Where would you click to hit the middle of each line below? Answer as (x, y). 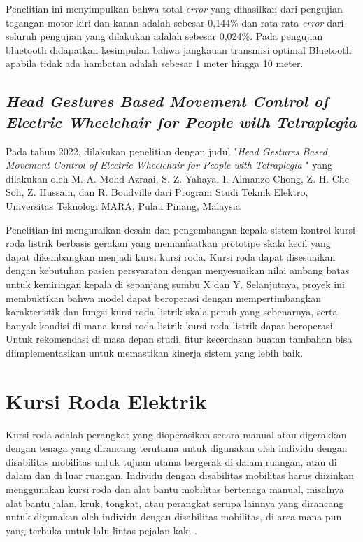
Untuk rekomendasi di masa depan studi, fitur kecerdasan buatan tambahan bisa (179, 339)
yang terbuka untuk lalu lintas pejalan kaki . (101, 530)
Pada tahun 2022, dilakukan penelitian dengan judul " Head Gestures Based (167, 151)
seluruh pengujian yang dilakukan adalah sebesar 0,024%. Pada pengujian (164, 36)
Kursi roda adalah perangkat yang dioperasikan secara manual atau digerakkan (176, 434)
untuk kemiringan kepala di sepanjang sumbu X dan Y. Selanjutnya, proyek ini (175, 284)
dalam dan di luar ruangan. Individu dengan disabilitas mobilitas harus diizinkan (180, 475)
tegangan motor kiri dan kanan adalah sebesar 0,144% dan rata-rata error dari (175, 22)
